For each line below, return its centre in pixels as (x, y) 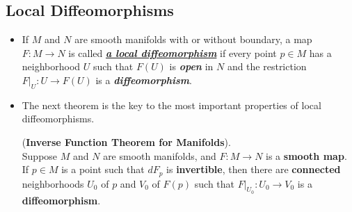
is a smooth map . (306, 155)
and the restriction (267, 66)
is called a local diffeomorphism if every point (173, 52)
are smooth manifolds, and (160, 155)
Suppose (40, 155)
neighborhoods (53, 183)
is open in (191, 66)
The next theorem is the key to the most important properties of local (171, 105)
